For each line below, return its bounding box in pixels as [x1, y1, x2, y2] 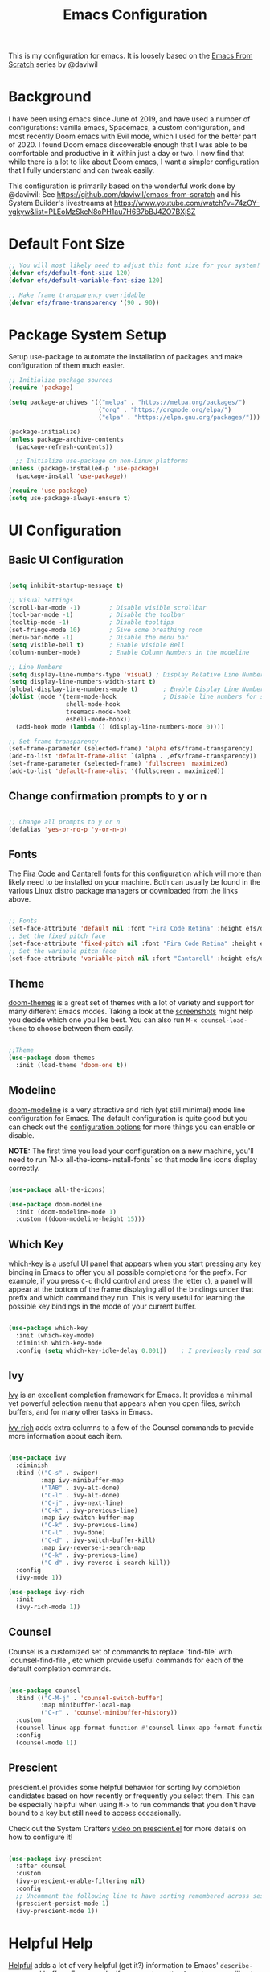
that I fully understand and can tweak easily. [8, 166, 155, 175]
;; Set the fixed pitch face [8, 932, 106, 940]
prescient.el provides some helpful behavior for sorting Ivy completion [8, 1782, 241, 1792]
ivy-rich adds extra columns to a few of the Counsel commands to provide [8, 1423, 255, 1432]
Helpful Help [8, 1934, 94, 1952]
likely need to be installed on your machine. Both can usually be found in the [8, 877, 261, 887]
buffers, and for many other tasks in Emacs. [8, 1407, 153, 1417]
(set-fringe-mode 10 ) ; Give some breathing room [8, 626, 203, 635]
